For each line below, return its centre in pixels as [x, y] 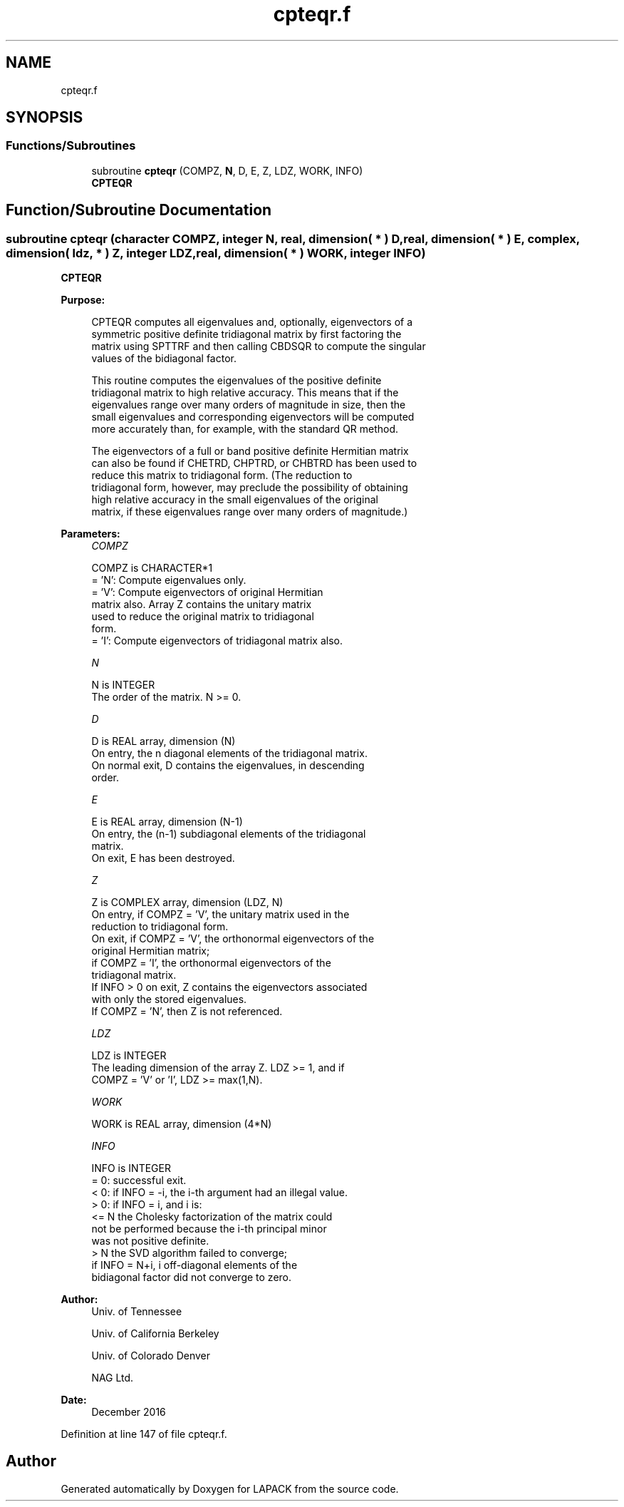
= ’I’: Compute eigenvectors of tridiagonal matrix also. [217, 641]
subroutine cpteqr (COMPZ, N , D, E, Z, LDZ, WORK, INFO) [227, 170]
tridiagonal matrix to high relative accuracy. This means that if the [245, 393]
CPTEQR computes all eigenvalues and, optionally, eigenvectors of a [252, 322]
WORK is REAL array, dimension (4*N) [182, 1124]
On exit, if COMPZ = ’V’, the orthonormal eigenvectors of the [233, 939]
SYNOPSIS [45, 118]
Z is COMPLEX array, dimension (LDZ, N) [187, 902]
